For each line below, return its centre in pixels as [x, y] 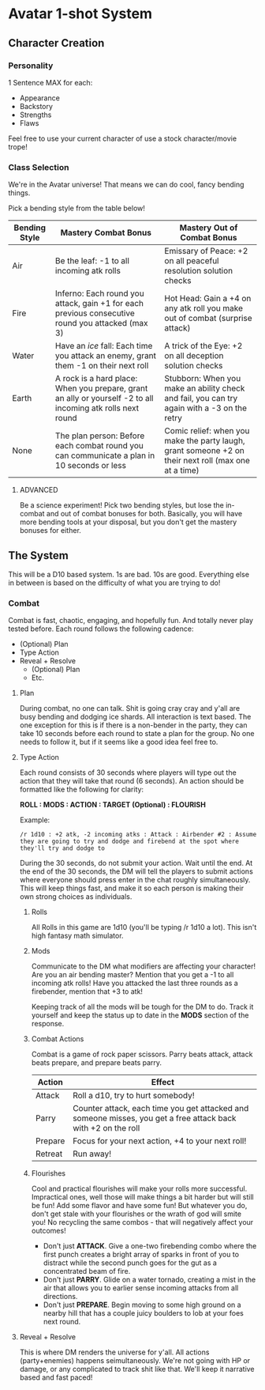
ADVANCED [39, 490]
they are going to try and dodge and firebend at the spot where [129, 842]
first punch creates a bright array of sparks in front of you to [141, 1255]
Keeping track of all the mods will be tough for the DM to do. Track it [142, 1007]
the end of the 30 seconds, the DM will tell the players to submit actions [136, 871]
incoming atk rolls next [97, 408]
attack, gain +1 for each [99, 304]
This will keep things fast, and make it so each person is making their [132, 888]
